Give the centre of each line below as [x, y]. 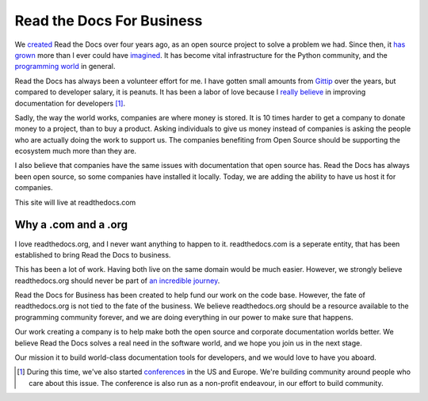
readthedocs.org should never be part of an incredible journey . [117, 281]
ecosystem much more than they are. [76, 151]
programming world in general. [65, 67]
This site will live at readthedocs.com [75, 202]
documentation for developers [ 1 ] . [70, 103]
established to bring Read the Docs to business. [93, 254]
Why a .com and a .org [71, 225]
